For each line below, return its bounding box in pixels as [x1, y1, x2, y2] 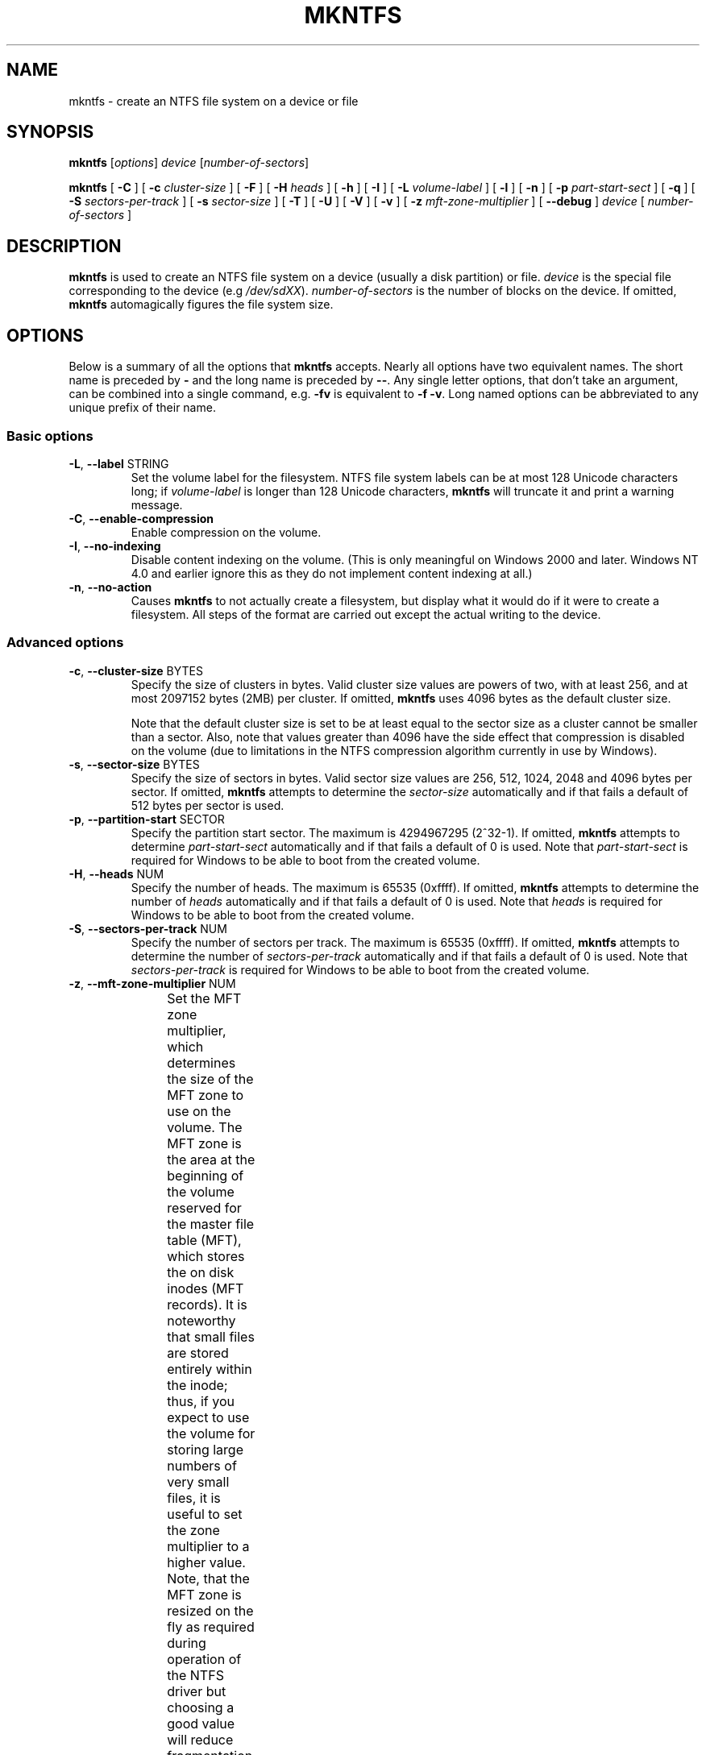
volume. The [167, 1118, 243, 1135]
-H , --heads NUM [69, 866, 164, 881]
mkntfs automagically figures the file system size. [69, 297, 334, 312]
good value [167, 1715, 235, 1732]
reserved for [167, 1199, 242, 1216]
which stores [167, 1247, 245, 1264]
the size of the [167, 1070, 254, 1087]
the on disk [167, 1263, 235, 1280]
